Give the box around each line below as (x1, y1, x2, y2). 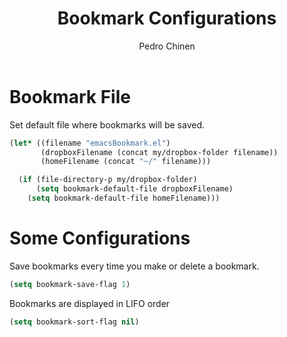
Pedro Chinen (138, 40, 196, 52)
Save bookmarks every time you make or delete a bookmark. (9, 260, 260, 272)
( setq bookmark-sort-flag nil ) (9, 317, 140, 327)
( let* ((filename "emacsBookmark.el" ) (9, 138, 171, 148)
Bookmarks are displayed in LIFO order (9, 297, 171, 309)
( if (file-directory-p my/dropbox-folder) (18, 175, 198, 185)
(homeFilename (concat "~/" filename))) (40, 157, 212, 167)
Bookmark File (9, 85, 131, 108)
